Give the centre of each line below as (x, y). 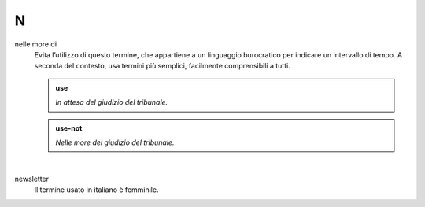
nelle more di (36, 44)
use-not (69, 128)
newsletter (32, 179)
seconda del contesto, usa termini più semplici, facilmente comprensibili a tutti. (162, 66)
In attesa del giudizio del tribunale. (112, 102)
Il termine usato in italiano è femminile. (96, 190)
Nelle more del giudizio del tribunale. (115, 142)
